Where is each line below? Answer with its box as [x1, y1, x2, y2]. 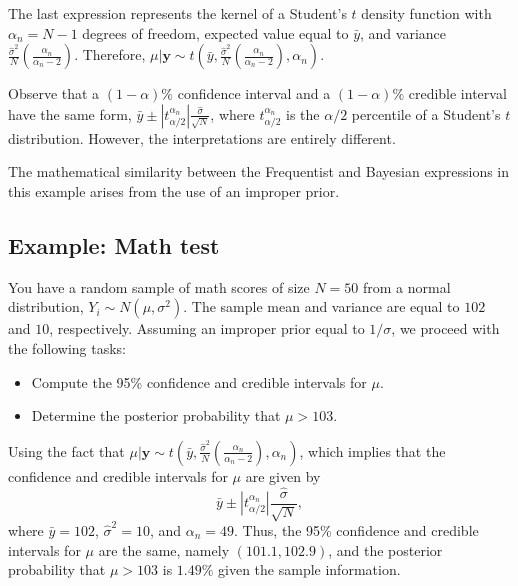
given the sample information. [218, 559, 401, 580]
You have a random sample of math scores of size [8, 276, 310, 297]
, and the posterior [328, 539, 443, 560]
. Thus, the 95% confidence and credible [234, 520, 479, 540]
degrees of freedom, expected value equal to [82, 22, 349, 43]
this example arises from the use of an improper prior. [8, 180, 340, 201]
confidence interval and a [177, 83, 331, 104]
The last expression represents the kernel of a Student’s [8, 3, 347, 23]
